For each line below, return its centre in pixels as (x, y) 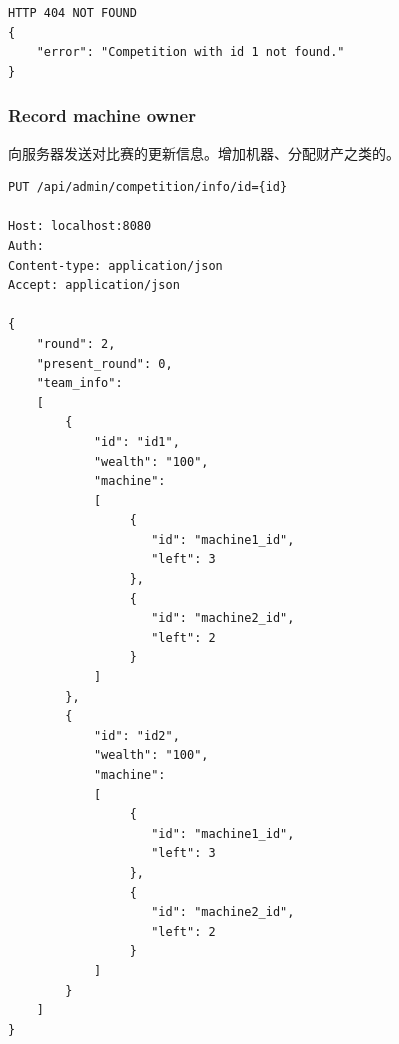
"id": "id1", (136, 441)
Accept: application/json (94, 285)
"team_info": (79, 383)
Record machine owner (102, 115)
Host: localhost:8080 (80, 226)
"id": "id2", (136, 735)
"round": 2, (76, 343)
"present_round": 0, (104, 363)
